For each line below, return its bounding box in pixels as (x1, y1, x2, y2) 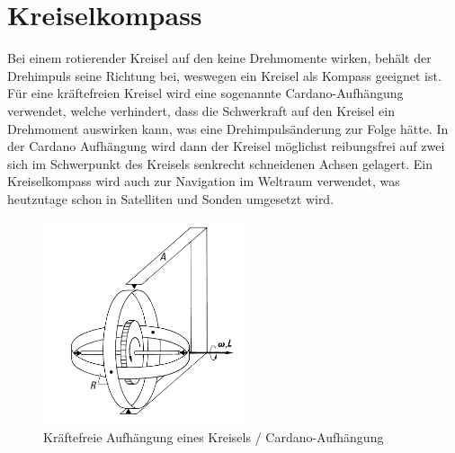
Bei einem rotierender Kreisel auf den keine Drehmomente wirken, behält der (7, 49, 432, 67)
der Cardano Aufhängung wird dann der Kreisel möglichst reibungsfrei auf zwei (7, 137, 445, 155)
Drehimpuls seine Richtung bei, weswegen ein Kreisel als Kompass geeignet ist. (7, 66, 442, 84)
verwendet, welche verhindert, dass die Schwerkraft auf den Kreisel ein (7, 101, 395, 120)
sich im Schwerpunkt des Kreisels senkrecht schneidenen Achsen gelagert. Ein (7, 154, 433, 173)
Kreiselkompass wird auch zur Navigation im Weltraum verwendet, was (7, 172, 400, 191)
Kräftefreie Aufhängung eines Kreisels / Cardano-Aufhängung (43, 427, 384, 446)
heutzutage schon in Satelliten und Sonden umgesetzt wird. (7, 189, 335, 208)
